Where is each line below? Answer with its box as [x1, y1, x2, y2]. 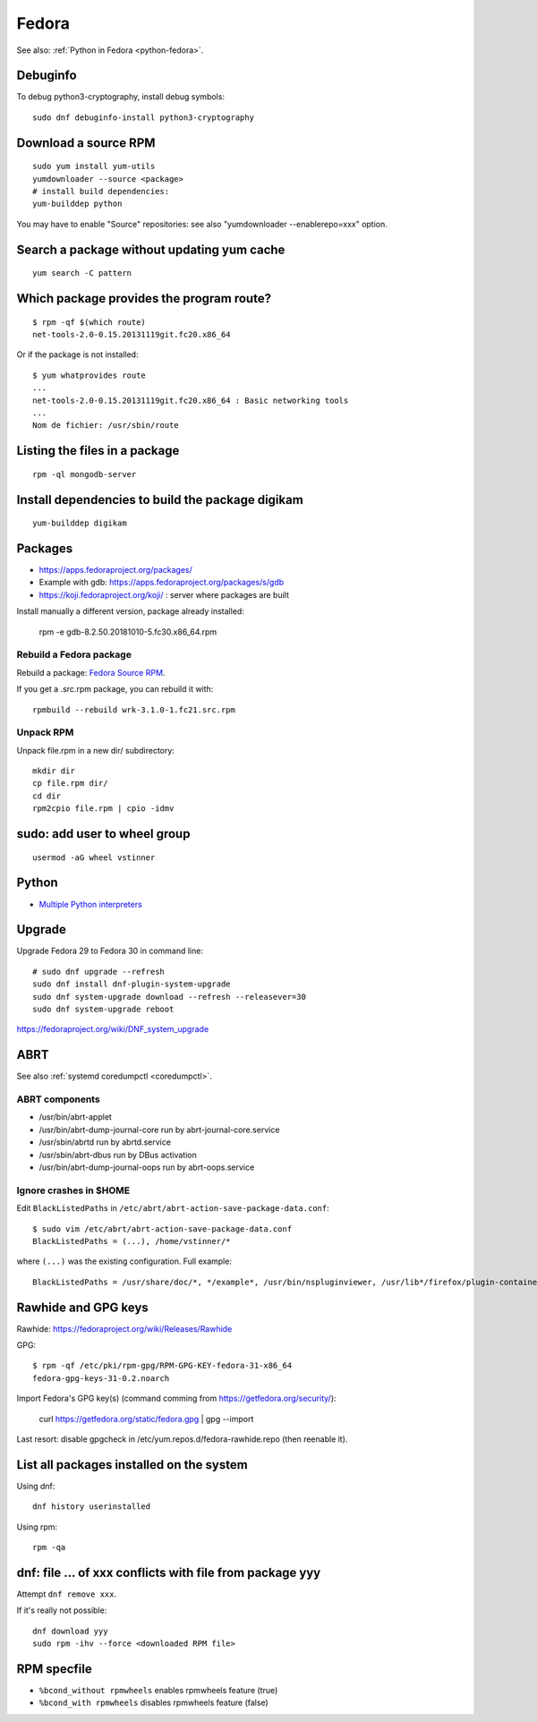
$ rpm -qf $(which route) [32, 317, 147, 327]
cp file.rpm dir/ [32, 779, 108, 789]
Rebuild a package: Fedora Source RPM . [16, 667, 166, 678]
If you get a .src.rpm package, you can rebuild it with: [16, 684, 214, 695]
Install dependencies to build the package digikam [16, 492, 303, 507]
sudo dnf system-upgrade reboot [32, 1004, 175, 1015]
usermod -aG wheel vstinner [32, 852, 156, 863]
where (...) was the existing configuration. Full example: [16, 1256, 233, 1266]
